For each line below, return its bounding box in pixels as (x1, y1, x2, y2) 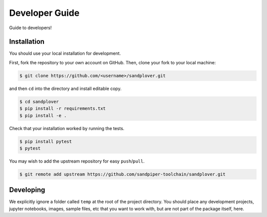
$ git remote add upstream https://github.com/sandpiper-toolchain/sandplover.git (19, 171, 226, 177)
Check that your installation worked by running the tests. (9, 125, 125, 131)
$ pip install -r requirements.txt (19, 106, 106, 111)
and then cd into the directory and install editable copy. (9, 86, 122, 91)
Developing (9, 186, 45, 194)
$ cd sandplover (19, 99, 59, 104)
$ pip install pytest (19, 138, 72, 144)
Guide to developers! (9, 25, 52, 31)
